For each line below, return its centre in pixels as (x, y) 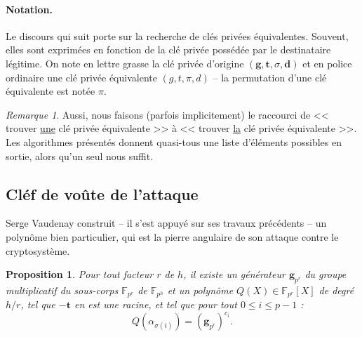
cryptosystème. (38, 250)
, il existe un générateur (234, 274)
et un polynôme (200, 290)
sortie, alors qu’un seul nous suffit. (80, 156)
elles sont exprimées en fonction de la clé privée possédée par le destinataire (168, 49)
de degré (336, 290)
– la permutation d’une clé (270, 77)
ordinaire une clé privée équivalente (81, 77)
